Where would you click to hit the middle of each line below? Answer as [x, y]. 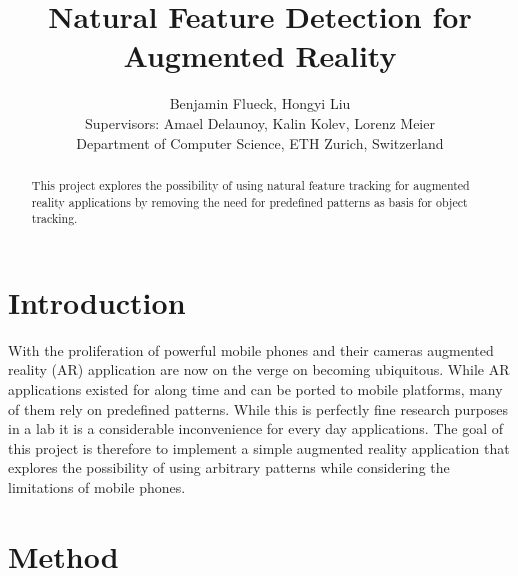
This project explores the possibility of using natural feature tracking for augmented [250, 184]
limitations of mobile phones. [97, 486]
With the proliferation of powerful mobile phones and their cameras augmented [251, 349]
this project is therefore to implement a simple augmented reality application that [259, 447]
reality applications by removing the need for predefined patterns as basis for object [249, 201]
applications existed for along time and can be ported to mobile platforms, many [255, 388]
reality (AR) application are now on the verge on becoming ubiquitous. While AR [259, 369]
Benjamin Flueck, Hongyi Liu [260, 103]
